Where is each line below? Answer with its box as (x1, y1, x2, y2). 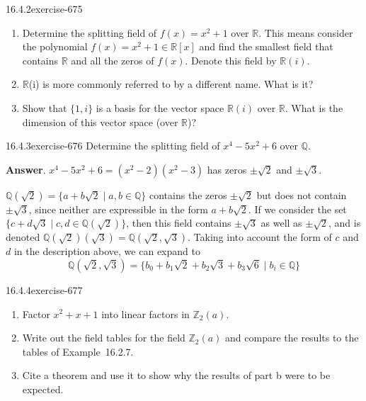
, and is (328, 215, 361, 230)
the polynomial (22, 39, 88, 54)
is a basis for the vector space (96, 100, 224, 115)
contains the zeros (149, 187, 227, 202)
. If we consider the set (248, 201, 347, 216)
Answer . (6, 162, 46, 176)
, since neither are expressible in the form (28, 201, 208, 216)
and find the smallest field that (199, 39, 333, 54)
